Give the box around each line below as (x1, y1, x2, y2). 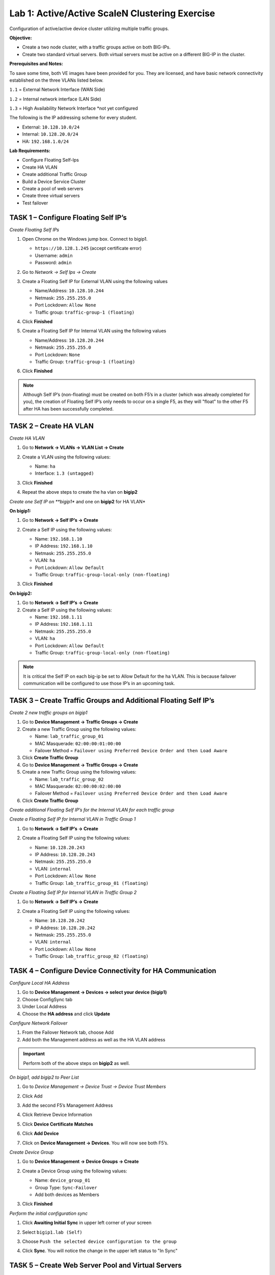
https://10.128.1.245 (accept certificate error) (35, 245, 142, 251)
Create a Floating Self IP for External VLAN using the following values (22, 278, 168, 284)
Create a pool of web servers (22, 185, 84, 191)
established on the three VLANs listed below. (9, 77, 104, 83)
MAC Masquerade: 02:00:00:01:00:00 (35, 740, 122, 747)
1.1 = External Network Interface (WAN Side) (9, 87, 105, 93)
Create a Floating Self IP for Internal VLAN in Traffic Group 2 (9, 889, 137, 895)
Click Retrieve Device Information (22, 1112, 93, 1118)
